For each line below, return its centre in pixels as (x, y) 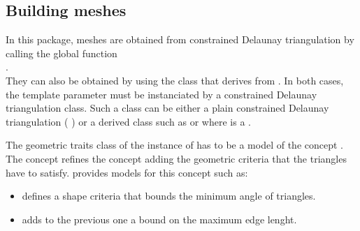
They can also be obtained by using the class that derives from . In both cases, (175, 80)
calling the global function (62, 53)
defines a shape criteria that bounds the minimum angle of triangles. (169, 196)
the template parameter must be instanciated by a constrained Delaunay (161, 94)
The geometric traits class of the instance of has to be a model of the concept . (174, 145)
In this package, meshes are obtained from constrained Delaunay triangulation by (180, 39)
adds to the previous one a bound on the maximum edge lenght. (159, 219)
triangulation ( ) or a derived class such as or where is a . (128, 121)
